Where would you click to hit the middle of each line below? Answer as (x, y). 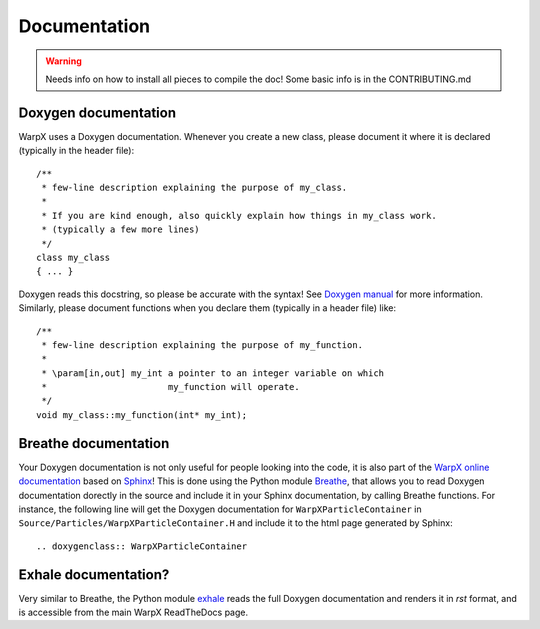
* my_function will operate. (170, 387)
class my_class (73, 257)
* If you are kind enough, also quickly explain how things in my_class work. (239, 215)
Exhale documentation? (94, 574)
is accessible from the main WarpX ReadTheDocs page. (133, 612)
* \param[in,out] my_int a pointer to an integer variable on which (213, 373)
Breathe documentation (94, 443)
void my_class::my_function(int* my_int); (142, 414)
